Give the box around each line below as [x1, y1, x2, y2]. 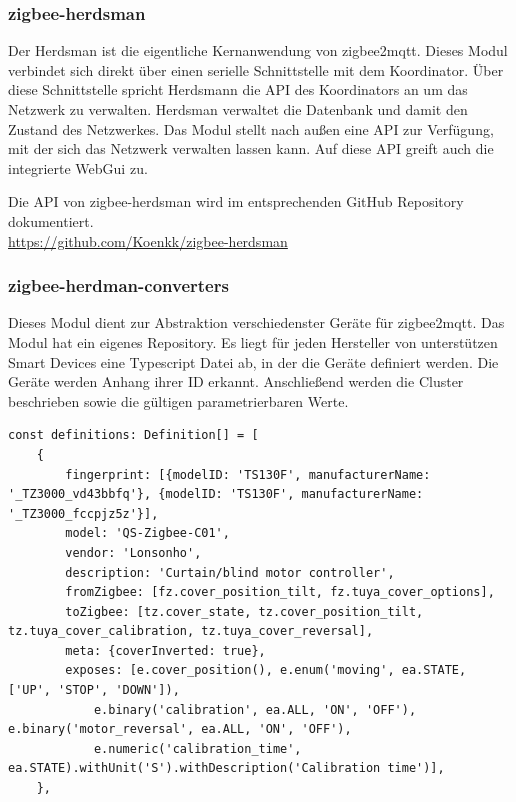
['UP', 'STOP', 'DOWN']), [8, 683, 180, 698]
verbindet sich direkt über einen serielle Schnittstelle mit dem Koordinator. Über [8, 59, 504, 80]
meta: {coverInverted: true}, [65, 643, 266, 658]
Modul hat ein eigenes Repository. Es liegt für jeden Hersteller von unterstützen [8, 331, 498, 352]
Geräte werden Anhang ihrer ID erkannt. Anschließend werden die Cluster [8, 371, 464, 392]
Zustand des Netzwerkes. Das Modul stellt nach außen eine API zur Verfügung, [8, 118, 494, 139]
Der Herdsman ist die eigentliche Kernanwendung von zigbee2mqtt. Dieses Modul [8, 40, 508, 61]
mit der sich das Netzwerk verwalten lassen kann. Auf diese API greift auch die [8, 138, 494, 159]
